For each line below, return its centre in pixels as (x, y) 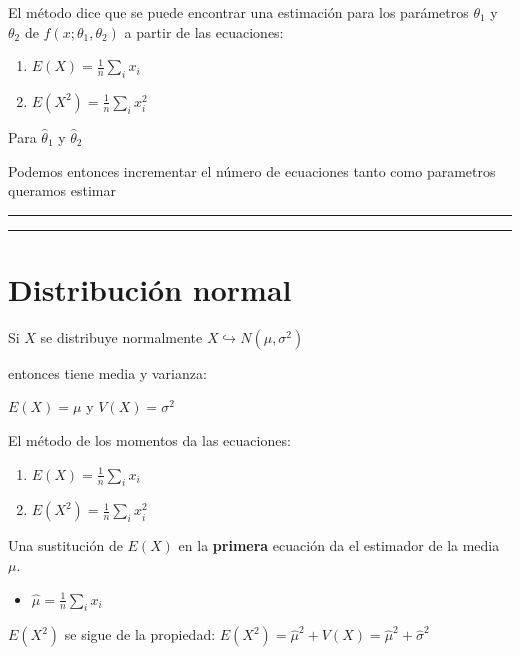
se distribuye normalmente (121, 336)
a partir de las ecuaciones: (204, 31)
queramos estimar (62, 190)
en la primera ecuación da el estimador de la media (339, 545)
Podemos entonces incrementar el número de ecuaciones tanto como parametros (252, 170)
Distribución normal (150, 288)
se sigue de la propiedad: (140, 634)
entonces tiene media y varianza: (107, 372)
